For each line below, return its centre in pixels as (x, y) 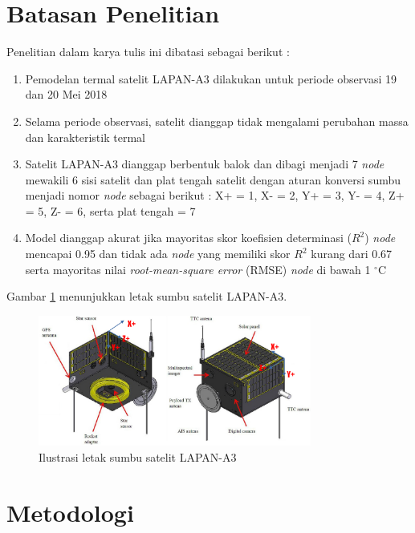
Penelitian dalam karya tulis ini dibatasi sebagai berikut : (148, 52)
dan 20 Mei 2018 (66, 94)
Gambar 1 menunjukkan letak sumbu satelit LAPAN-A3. (147, 296)
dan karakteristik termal (85, 137)
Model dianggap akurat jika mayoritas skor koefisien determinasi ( (188, 238)
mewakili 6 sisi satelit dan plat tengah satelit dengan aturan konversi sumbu (213, 179)
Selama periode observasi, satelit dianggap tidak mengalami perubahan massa (217, 121)
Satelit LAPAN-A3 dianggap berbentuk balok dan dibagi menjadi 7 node (205, 164)
